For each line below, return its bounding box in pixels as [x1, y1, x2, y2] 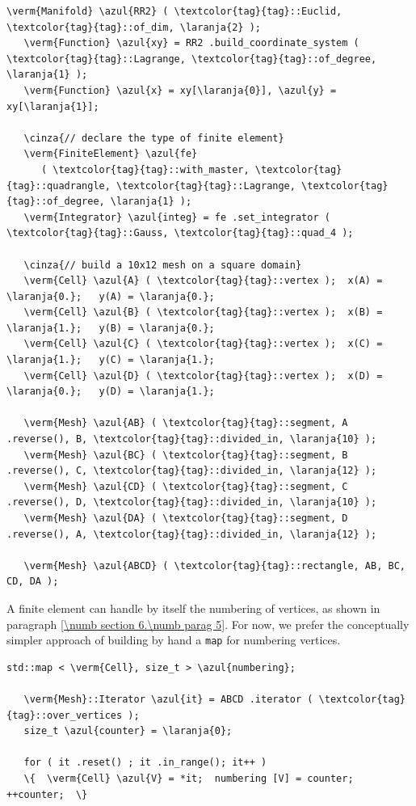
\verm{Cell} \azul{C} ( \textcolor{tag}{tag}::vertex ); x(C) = [23, 338, 383, 350]
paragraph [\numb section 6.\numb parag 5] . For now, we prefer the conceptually [6, 615, 410, 632]
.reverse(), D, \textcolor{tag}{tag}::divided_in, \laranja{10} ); [6, 496, 377, 508]
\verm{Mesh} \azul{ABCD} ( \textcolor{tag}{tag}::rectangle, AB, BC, [23, 559, 405, 572]
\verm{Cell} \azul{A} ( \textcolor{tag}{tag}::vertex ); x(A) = [23, 275, 383, 287]
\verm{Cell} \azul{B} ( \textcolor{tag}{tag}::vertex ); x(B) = [23, 306, 383, 319]
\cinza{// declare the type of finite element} [23, 132, 284, 144]
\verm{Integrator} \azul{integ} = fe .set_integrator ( [23, 211, 330, 223]
